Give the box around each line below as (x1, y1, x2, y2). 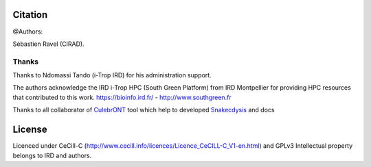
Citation (12, 9, 48, 21)
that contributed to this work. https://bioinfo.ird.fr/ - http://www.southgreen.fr (12, 93, 232, 101)
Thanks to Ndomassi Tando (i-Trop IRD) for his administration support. (12, 71, 212, 79)
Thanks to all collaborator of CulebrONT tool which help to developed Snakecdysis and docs (12, 106, 275, 114)
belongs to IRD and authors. (12, 151, 92, 159)
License (12, 124, 47, 136)
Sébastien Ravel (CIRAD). (12, 40, 85, 48)
